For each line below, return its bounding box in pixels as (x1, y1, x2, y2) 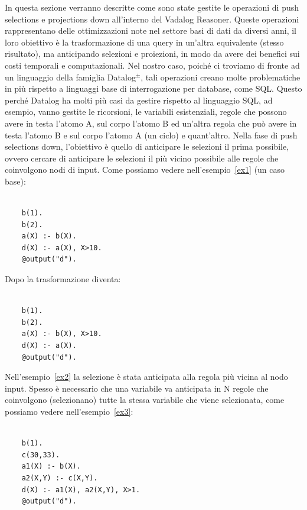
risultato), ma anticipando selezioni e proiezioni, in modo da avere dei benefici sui (5, 47, 300, 60)
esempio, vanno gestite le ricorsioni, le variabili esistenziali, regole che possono (5, 105, 287, 118)
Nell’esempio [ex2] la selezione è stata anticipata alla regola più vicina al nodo (5, 370, 288, 383)
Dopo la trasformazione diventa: (5, 273, 121, 285)
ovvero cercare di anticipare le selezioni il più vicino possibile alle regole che (5, 151, 279, 164)
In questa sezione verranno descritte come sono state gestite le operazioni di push (5, 1, 299, 13)
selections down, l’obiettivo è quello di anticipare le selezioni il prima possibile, (5, 140, 289, 153)
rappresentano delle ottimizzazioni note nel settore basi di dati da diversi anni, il (5, 24, 296, 37)
